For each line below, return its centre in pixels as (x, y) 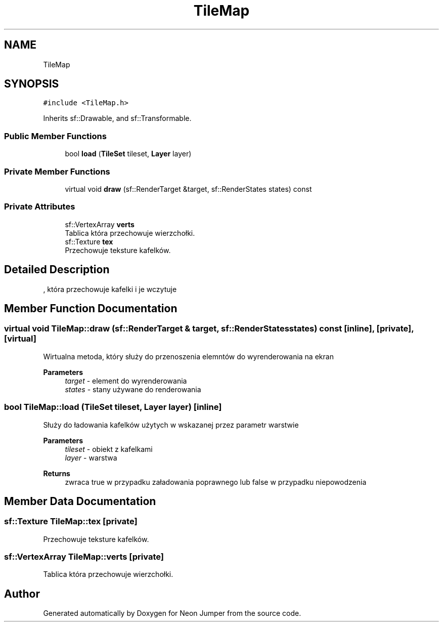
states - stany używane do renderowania (133, 389)
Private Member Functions (57, 171)
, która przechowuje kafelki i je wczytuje (110, 289)
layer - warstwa (91, 457)
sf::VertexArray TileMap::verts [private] (84, 557)
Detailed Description (57, 270)
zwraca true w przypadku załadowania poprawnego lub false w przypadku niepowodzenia (216, 482)
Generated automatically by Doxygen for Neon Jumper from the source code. (172, 613)
